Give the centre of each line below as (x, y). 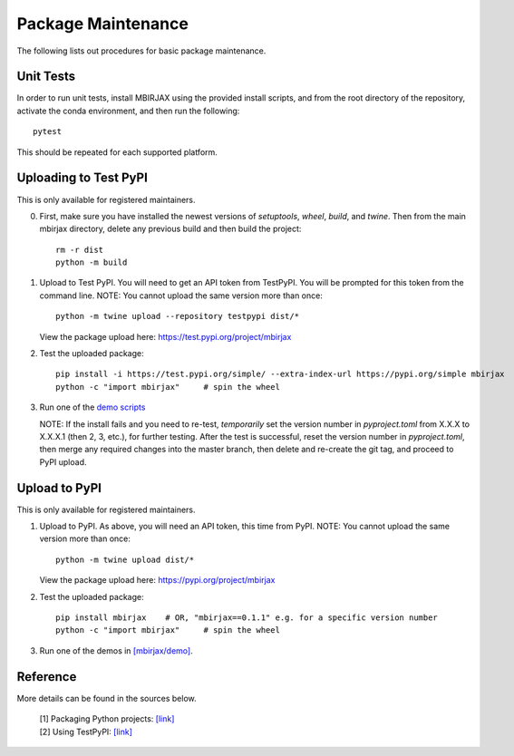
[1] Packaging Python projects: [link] (107, 719)
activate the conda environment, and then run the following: (128, 111)
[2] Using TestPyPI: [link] (86, 732)
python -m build (92, 262)
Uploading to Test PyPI (82, 178)
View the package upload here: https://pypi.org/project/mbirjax (157, 580)
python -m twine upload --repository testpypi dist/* (177, 316)
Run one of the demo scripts (92, 407)
